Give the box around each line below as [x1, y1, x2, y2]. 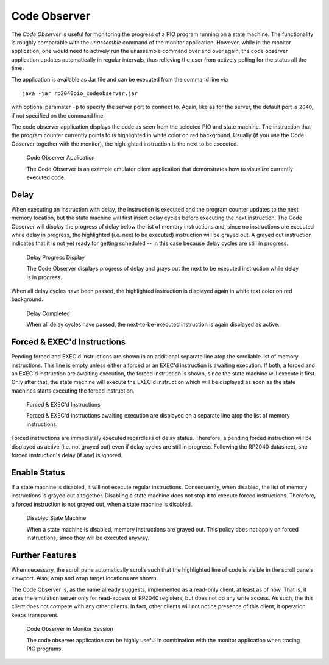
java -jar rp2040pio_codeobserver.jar [22, 90, 138, 97]
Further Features [11, 550, 77, 560]
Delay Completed [26, 310, 70, 317]
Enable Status [11, 467, 65, 478]
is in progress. [26, 273, 62, 280]
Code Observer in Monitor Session [26, 625, 113, 633]
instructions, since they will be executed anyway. [26, 534, 150, 541]
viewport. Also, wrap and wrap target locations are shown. [11, 575, 158, 582]
